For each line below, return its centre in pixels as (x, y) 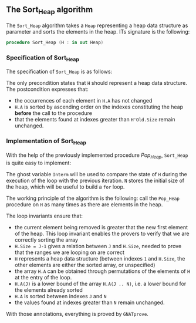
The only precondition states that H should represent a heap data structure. (97, 83)
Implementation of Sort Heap (46, 141)
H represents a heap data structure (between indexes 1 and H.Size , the (100, 258)
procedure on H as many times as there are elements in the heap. (85, 204)
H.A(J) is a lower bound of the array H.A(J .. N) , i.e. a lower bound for (100, 284)
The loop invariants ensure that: (45, 216)
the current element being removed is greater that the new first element (101, 227)
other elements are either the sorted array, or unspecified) (85, 265)
